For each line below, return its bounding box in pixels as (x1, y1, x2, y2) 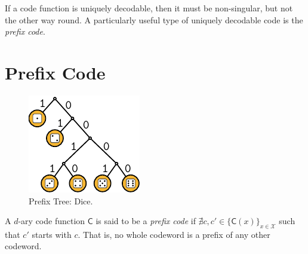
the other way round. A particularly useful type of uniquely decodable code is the (5, 13, 303, 26)
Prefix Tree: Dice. (29, 194, 93, 207)
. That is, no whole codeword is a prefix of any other (78, 228, 270, 240)
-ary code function (18, 215, 85, 227)
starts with (32, 228, 72, 240)
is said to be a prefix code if (96, 215, 196, 227)
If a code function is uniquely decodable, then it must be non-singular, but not (5, 2, 293, 14)
